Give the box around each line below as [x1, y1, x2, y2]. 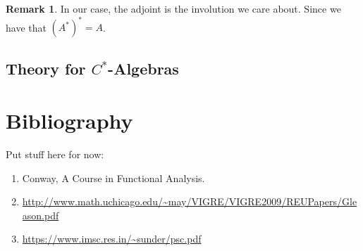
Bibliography [6, 106, 133, 135]
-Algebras [108, 58, 179, 79]
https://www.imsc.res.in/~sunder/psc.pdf [22, 231, 202, 246]
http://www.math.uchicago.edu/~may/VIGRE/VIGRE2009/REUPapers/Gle [22, 194, 357, 209]
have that [6, 20, 47, 34]
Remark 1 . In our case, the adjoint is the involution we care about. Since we [6, 1, 341, 15]
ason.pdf [22, 207, 59, 222]
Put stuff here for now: [6, 147, 104, 161]
